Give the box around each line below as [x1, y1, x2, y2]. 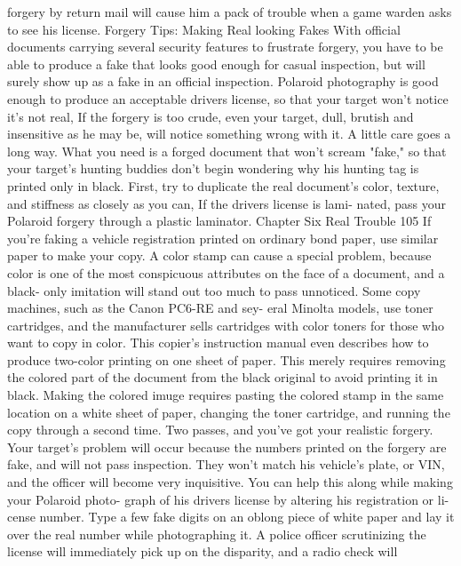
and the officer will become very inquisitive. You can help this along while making [7, 473, 453, 491]
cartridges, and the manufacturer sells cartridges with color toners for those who [7, 315, 444, 334]
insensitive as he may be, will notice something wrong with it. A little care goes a [7, 124, 451, 143]
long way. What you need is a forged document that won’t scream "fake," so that [7, 141, 447, 160]
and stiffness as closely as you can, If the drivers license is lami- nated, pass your [7, 194, 447, 212]
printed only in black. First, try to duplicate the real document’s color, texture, [7, 176, 440, 195]
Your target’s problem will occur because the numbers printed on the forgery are [7, 437, 447, 456]
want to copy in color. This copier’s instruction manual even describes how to [7, 333, 429, 352]
